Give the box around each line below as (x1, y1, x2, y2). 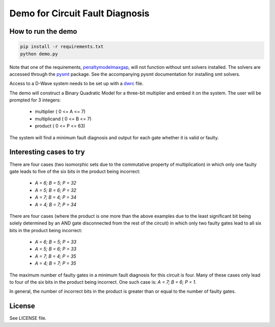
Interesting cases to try (9, 148, 85, 157)
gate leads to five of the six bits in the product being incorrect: (9, 168, 141, 174)
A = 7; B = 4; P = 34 (35, 194, 76, 200)
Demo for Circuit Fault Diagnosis (9, 8, 150, 19)
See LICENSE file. (9, 315, 47, 321)
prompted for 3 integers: (9, 97, 61, 103)
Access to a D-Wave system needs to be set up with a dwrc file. (9, 81, 144, 87)
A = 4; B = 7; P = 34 (35, 202, 76, 208)
